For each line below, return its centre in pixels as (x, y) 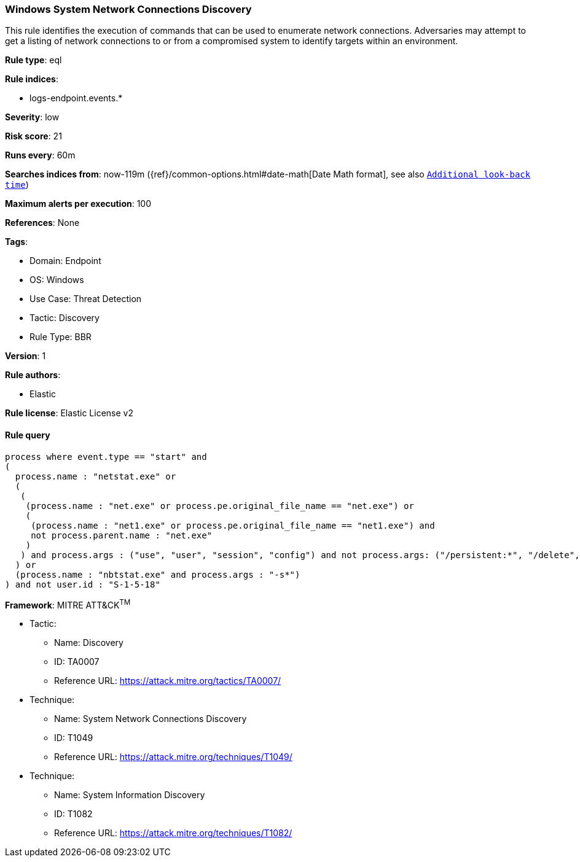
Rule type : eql (33, 60)
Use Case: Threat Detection (86, 299)
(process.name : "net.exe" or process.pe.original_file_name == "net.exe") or (220, 506)
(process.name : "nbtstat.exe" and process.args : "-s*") (158, 574)
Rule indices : (32, 79)
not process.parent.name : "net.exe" (122, 535)
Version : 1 (25, 356)
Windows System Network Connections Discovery (128, 9)
